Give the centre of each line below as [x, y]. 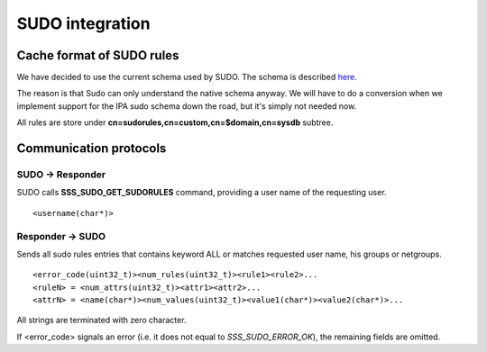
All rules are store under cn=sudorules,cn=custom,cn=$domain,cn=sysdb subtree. [175, 122]
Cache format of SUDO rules [98, 55]
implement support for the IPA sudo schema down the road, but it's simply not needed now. [187, 106]
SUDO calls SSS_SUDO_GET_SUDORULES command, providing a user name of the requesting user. [202, 193]
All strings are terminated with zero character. [101, 320]
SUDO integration [83, 23]
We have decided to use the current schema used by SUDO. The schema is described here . [187, 77]
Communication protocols [92, 149]
